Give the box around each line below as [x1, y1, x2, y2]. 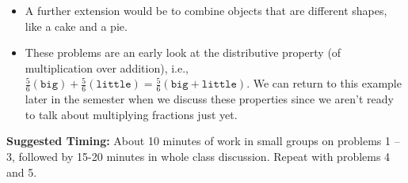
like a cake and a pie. [25, 17, 128, 34]
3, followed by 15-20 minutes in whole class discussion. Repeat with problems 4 [6, 148, 391, 164]
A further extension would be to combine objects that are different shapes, [25, 2, 387, 18]
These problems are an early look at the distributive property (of [25, 44, 341, 61]
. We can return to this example [246, 75, 402, 91]
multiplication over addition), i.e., [25, 59, 189, 76]
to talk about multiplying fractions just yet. [25, 106, 238, 122]
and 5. [6, 163, 37, 180]
